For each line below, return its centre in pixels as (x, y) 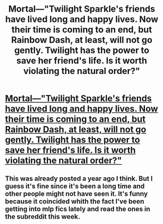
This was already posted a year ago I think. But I (79, 178)
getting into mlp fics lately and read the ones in (78, 209)
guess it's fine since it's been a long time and (75, 186)
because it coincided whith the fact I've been (75, 201)
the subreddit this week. (43, 216)
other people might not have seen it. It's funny (76, 194)
